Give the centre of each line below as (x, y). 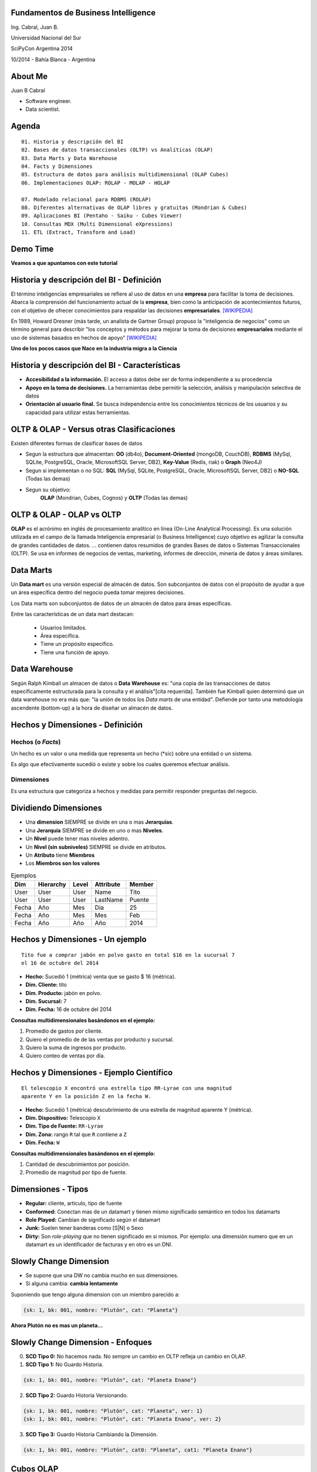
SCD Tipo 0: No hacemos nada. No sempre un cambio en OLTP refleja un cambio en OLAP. (136, 1356)
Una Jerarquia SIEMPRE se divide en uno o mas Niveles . (95, 830)
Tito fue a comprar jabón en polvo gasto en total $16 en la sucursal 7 (128, 955)
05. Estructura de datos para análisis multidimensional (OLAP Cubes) (125, 175)
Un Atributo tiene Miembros (60, 855)
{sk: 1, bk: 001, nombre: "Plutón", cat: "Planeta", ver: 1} (113, 1411)
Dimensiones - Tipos (50, 1189)
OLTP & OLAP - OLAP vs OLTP (66, 514)
